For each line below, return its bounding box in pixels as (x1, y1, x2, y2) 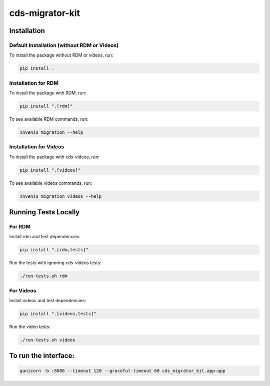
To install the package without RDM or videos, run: (9, 52, 113, 58)
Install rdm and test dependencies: (9, 234, 81, 240)
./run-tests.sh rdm (19, 273, 67, 279)
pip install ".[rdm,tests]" (19, 247, 88, 253)
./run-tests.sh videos (19, 337, 75, 343)
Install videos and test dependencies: (9, 298, 86, 304)
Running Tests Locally (9, 208, 80, 217)
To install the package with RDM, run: (9, 90, 86, 96)
